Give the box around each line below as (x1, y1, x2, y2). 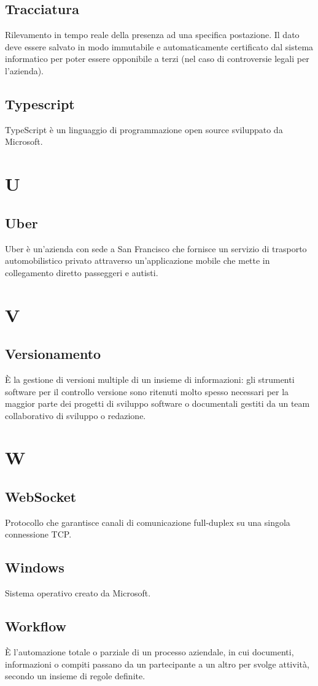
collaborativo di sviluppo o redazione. (5, 409, 146, 422)
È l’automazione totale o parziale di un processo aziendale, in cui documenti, (5, 646, 294, 658)
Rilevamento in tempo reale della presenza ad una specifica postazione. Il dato (5, 28, 300, 41)
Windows (5, 558, 64, 577)
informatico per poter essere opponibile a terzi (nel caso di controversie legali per (5, 52, 309, 65)
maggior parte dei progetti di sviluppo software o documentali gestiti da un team (5, 397, 310, 410)
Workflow (5, 617, 67, 636)
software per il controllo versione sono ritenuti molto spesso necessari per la (5, 385, 289, 398)
